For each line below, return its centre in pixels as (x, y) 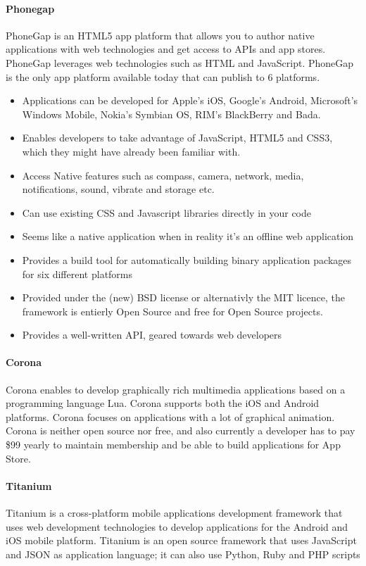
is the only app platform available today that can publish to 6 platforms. (163, 76)
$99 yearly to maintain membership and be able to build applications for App (173, 445)
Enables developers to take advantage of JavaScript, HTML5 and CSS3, (177, 138)
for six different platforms (77, 273)
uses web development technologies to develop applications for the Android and (177, 526)
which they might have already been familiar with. (131, 151)
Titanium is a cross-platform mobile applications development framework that (174, 513)
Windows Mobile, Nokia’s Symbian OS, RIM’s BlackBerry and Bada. (171, 114)
